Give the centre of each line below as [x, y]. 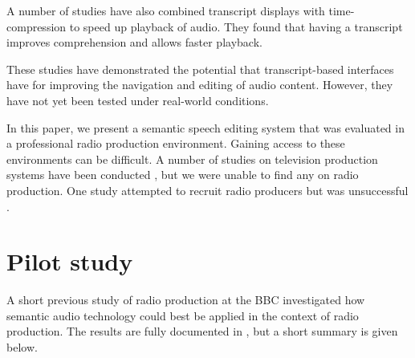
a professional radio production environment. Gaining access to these [176, 143]
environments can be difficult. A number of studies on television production [192, 159]
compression [37, 26]
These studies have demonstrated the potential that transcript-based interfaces [200, 69]
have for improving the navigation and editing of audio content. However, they [200, 85]
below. [22, 347]
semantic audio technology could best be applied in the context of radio [183, 315]
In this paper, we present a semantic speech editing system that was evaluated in [205, 127]
